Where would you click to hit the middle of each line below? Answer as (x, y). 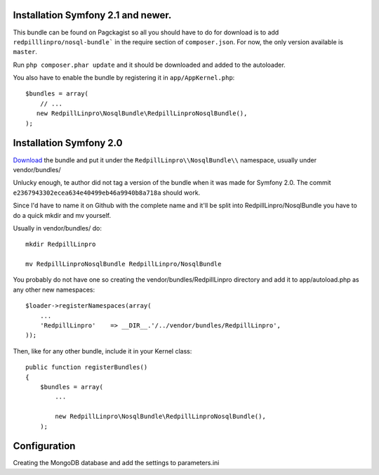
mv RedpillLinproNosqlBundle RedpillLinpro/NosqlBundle (124, 264)
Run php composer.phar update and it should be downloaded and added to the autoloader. (149, 65)
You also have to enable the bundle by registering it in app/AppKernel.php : (124, 78)
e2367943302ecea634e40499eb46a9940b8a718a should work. (107, 193)
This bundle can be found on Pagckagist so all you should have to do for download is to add (146, 32)
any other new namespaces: (54, 289)
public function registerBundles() (87, 367)
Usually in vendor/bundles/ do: (57, 228)
